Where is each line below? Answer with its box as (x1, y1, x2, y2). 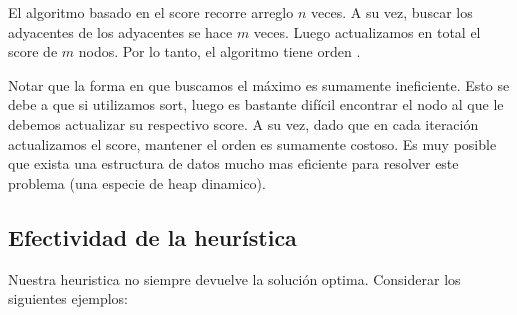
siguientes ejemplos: (8, 288, 128, 309)
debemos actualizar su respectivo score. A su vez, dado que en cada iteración (8, 113, 479, 134)
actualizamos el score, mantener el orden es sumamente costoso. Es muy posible (8, 133, 497, 154)
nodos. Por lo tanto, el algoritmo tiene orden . (78, 41, 361, 62)
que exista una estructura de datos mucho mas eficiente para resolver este (8, 153, 459, 174)
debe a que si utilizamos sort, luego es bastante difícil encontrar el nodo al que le (8, 94, 504, 115)
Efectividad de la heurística (8, 221, 297, 252)
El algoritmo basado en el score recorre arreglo (8, 2, 294, 22)
